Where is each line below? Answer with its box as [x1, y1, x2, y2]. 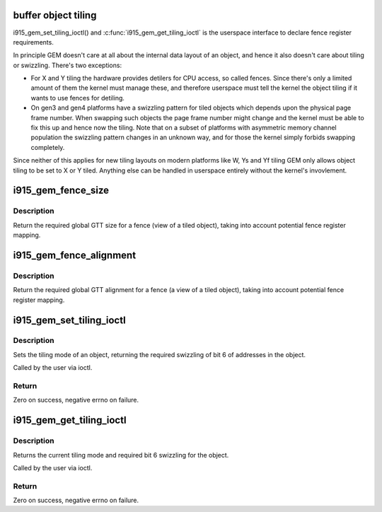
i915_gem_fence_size [13, 185, 110, 197]
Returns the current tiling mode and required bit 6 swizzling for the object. [13, 450, 229, 459]
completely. [30, 143, 65, 151]
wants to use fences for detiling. [30, 93, 125, 102]
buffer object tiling [13, 9, 97, 21]
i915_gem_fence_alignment [13, 249, 137, 261]
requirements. [13, 37, 54, 46]
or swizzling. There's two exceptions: [13, 61, 122, 69]
